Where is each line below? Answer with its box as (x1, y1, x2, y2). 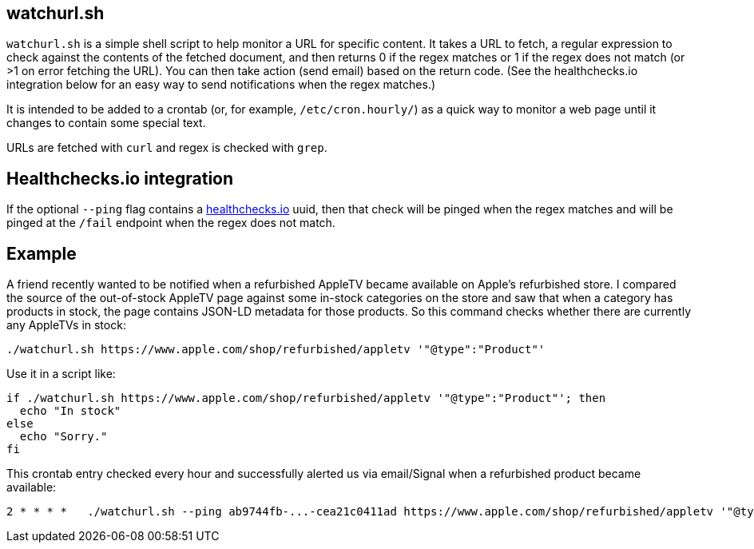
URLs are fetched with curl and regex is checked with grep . (6, 141, 327, 155)
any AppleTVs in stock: (6, 318, 126, 332)
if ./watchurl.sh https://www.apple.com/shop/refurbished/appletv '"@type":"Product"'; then (6, 392, 606, 405)
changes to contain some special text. (6, 116, 206, 130)
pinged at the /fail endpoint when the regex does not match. (6, 216, 335, 230)
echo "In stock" (19, 404, 121, 418)
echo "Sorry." (19, 430, 108, 444)
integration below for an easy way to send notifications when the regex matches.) (6, 78, 436, 92)
